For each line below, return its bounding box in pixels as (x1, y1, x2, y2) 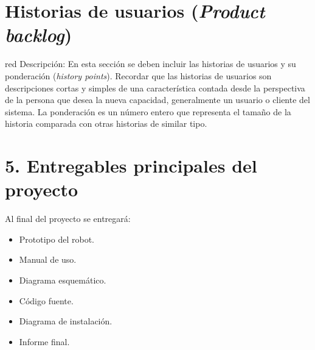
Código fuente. (19, 294, 74, 307)
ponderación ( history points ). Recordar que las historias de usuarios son (5, 69, 272, 82)
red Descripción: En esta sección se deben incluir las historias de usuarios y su (5, 57, 296, 70)
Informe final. (19, 335, 70, 348)
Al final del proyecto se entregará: (5, 212, 131, 225)
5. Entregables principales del (5, 153, 257, 178)
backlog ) (5, 22, 72, 48)
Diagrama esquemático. (19, 273, 106, 286)
